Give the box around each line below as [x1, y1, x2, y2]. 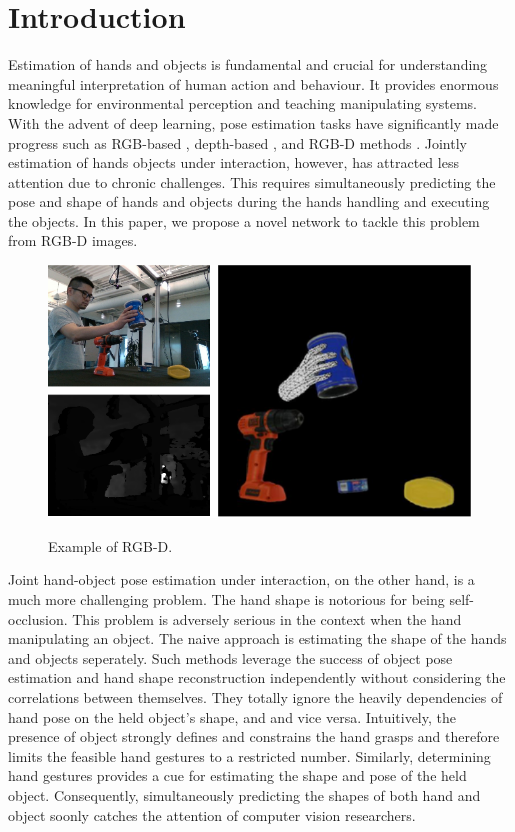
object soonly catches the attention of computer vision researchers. [8, 804, 416, 825]
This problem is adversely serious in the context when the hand [72, 608, 462, 629]
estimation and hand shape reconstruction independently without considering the [8, 667, 506, 688]
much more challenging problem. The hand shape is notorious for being [8, 589, 445, 610]
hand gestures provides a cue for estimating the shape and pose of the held [8, 765, 467, 786]
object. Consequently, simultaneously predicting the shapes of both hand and [8, 784, 481, 805]
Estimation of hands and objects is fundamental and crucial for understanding [8, 54, 488, 75]
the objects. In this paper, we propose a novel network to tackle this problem [8, 210, 480, 231]
